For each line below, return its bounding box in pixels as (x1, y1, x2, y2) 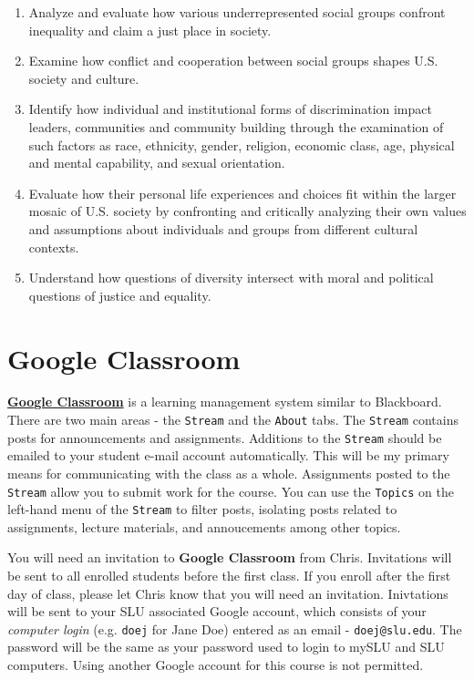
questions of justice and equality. (28, 285, 211, 304)
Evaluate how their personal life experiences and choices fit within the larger (28, 183, 457, 202)
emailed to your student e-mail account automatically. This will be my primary (7, 446, 449, 465)
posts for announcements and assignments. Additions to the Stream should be (7, 428, 442, 447)
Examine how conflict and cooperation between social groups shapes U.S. (28, 51, 438, 70)
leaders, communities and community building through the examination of (28, 117, 444, 136)
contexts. (28, 237, 79, 256)
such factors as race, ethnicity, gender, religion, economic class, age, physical (28, 135, 455, 154)
